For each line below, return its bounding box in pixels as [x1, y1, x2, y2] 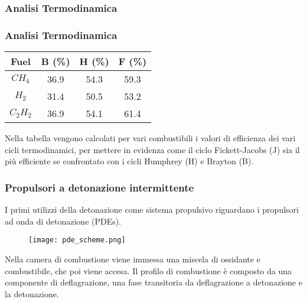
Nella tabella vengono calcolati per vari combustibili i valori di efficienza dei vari [5, 132, 296, 144]
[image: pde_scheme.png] [28, 236, 126, 245]
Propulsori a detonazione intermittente [5, 180, 194, 194]
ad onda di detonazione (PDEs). [5, 215, 122, 227]
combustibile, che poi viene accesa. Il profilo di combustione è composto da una [5, 264, 292, 277]
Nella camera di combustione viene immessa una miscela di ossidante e [5, 252, 260, 265]
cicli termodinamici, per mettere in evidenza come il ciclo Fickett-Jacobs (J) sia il [5, 143, 300, 155]
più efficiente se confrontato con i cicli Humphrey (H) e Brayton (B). [5, 155, 254, 167]
